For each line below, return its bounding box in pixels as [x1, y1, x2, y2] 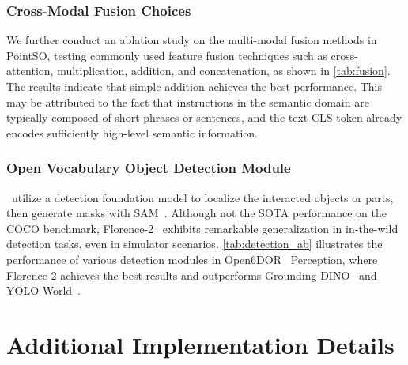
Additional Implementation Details [6, 328, 395, 360]
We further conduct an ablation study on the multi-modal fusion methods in [6, 32, 377, 48]
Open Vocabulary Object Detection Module [6, 158, 291, 178]
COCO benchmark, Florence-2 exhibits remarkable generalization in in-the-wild [6, 220, 399, 236]
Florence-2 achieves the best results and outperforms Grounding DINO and [6, 266, 377, 283]
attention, [6, 62, 54, 79]
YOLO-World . [6, 282, 81, 299]
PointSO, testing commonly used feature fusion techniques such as [6, 47, 327, 63]
